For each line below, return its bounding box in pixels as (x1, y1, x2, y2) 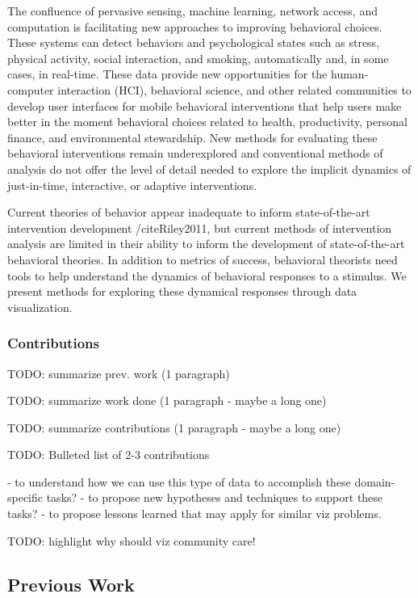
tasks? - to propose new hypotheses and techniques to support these (46, 489, 383, 506)
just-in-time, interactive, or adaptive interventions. (7, 176, 257, 193)
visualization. (7, 298, 73, 315)
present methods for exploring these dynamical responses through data (7, 283, 357, 300)
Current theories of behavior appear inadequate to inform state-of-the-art (7, 204, 370, 221)
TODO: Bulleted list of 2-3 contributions (7, 446, 210, 463)
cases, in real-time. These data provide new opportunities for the (7, 65, 328, 82)
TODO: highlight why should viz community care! (7, 532, 256, 549)
